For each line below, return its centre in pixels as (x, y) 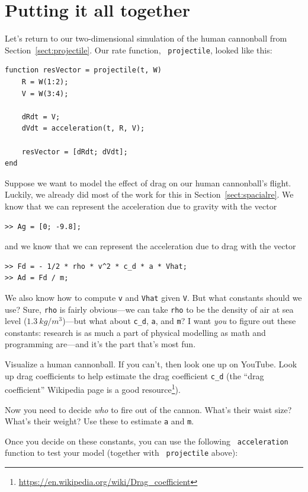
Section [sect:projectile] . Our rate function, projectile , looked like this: (139, 50)
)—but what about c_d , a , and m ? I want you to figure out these (179, 321)
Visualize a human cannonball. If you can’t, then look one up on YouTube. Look (151, 364)
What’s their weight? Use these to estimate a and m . (100, 421)
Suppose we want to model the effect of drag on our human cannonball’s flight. (148, 182)
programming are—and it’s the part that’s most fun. (100, 344)
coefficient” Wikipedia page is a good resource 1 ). (93, 388)
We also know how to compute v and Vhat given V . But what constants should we (153, 297)
